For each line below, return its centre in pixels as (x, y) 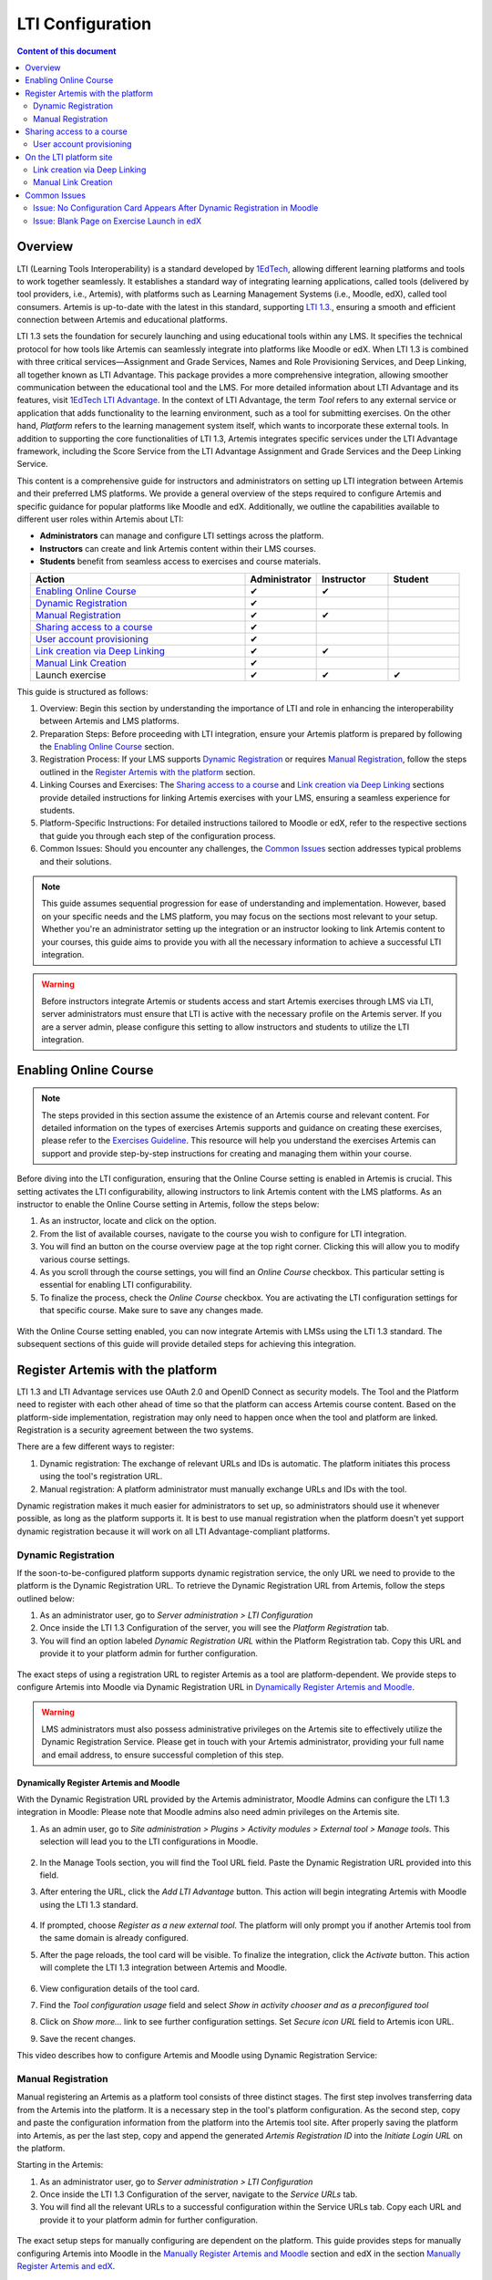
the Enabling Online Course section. (107, 747)
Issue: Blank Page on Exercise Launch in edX (118, 221)
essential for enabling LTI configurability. (116, 1285)
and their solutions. (76, 861)
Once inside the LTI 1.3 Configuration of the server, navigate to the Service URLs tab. (199, 2194)
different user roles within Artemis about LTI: (100, 519)
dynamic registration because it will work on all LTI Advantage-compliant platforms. (174, 1531)
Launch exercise (71, 675)
